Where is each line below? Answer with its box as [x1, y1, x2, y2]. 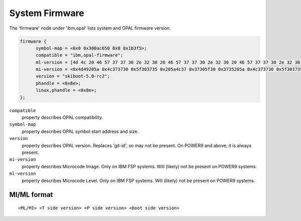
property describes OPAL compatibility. [22, 114, 103, 120]
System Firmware [9, 8, 85, 19]
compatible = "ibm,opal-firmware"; [36, 53, 123, 58]
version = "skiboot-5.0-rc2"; [36, 73, 110, 79]
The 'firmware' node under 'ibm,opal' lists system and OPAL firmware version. [9, 25, 171, 31]
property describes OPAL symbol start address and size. [22, 128, 139, 134]
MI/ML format [9, 190, 53, 199]
